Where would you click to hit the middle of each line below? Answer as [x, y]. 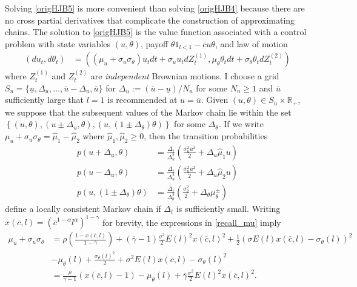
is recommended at [142, 100]
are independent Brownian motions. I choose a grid [185, 76]
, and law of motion [251, 43]
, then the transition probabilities [206, 136]
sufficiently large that [45, 100]
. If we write [241, 124]
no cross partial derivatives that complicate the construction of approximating [150, 20]
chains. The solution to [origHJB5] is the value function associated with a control [156, 32]
